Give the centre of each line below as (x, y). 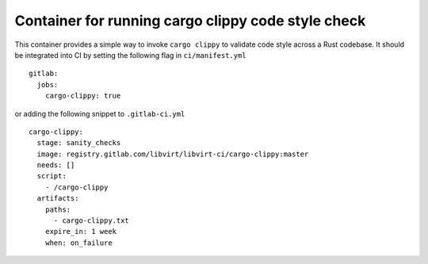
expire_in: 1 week (81, 231)
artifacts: (58, 199)
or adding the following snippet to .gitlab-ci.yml (100, 113)
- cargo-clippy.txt (92, 221)
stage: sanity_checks (79, 143)
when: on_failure (78, 243)
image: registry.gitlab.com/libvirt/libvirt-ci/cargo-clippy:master (173, 154)
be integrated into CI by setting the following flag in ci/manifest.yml (130, 55)
